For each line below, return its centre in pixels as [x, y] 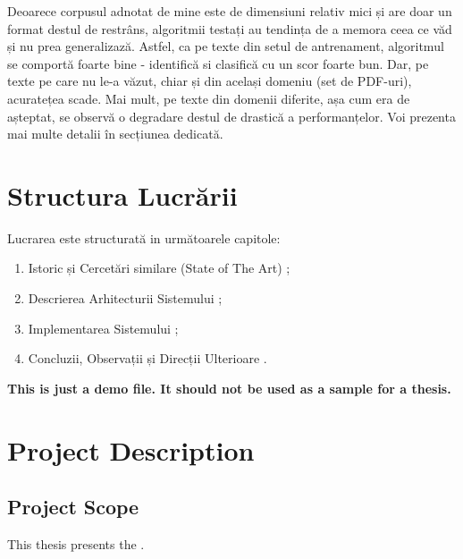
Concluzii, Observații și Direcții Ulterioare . [147, 358]
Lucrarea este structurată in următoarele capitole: [144, 237]
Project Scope [73, 507]
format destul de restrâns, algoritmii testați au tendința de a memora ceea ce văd [230, 28]
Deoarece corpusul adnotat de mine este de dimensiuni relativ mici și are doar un [230, 11]
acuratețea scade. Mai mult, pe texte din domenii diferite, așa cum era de [209, 98]
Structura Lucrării [122, 195]
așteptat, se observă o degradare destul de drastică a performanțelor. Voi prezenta [231, 116]
